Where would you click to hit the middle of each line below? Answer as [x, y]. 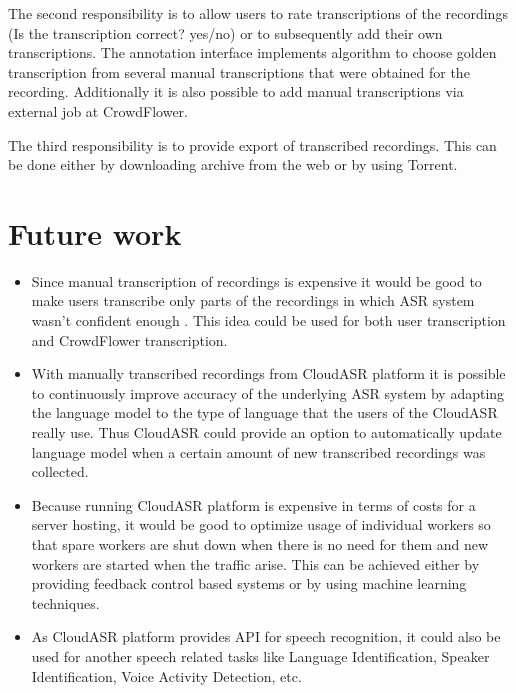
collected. [60, 471]
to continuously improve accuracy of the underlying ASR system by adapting [268, 392]
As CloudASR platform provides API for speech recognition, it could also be [266, 636]
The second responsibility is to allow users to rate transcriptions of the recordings [258, 13]
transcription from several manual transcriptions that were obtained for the [239, 71]
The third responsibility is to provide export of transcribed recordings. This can [252, 144]
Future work [95, 232]
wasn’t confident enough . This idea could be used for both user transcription [268, 320]
